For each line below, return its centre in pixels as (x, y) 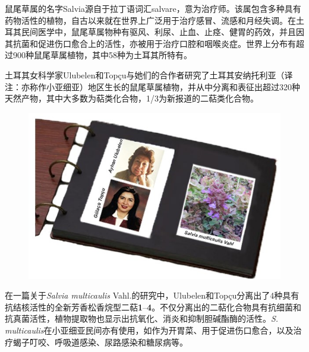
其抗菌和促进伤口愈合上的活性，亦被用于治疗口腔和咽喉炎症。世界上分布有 (150, 43)
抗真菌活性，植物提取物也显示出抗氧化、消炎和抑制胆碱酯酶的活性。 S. (142, 318)
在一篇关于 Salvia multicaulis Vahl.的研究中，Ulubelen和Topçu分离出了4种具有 (152, 295)
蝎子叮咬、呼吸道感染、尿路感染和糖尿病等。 (100, 342)
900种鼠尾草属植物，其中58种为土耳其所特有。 (102, 55)
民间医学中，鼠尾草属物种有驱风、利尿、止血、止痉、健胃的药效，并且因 (163, 32)
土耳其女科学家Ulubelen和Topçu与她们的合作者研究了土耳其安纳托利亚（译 (149, 74)
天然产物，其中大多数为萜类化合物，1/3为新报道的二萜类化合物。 (132, 98)
